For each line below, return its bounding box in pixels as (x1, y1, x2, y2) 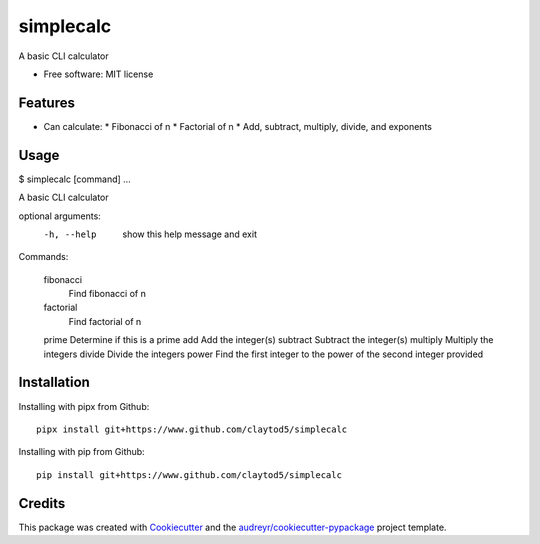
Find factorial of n (68, 315, 142, 327)
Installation (18, 374, 90, 391)
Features (18, 94, 75, 111)
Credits (18, 495, 66, 512)
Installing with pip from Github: (18, 446, 145, 458)
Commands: (18, 251, 69, 263)
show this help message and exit (122, 228, 257, 240)
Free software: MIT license (43, 68, 154, 80)
